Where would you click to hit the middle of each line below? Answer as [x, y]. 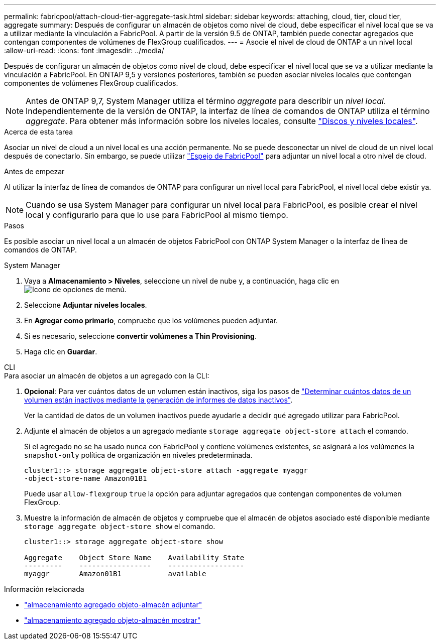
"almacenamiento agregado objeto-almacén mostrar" [113, 620]
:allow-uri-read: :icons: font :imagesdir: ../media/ [84, 50]
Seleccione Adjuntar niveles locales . [86, 305]
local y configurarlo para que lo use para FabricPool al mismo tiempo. [157, 215]
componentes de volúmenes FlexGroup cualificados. [91, 83]
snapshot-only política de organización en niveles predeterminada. [138, 455]
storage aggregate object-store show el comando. [120, 526]
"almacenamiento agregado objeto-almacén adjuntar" [113, 605]
